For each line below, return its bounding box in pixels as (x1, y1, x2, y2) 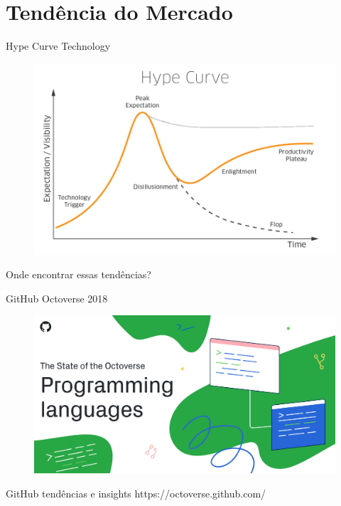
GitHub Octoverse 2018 (6, 290, 108, 305)
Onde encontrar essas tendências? (6, 267, 151, 282)
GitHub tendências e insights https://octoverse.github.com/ (6, 485, 266, 500)
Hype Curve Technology (6, 38, 111, 53)
